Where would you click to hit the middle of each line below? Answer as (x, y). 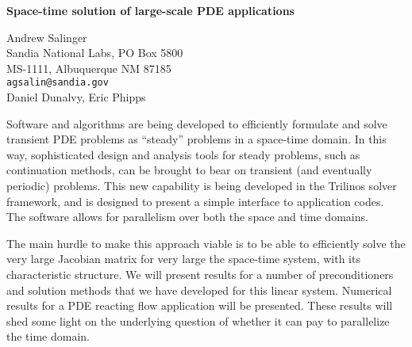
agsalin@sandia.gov (58, 83)
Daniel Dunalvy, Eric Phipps (76, 97)
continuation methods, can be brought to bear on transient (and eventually (189, 170)
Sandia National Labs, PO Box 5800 (95, 53)
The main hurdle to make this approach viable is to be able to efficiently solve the (206, 243)
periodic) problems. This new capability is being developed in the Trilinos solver (202, 185)
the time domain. (48, 336)
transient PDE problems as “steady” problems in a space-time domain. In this (196, 139)
